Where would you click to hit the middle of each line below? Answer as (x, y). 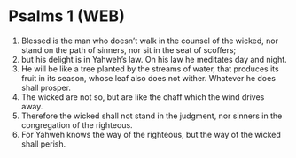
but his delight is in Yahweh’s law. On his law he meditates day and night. (154, 59)
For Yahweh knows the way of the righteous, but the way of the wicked (151, 134)
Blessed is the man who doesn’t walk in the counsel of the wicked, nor (149, 41)
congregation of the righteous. (77, 124)
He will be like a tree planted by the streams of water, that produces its (150, 69)
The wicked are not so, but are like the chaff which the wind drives (143, 97)
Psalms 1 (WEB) (66, 16)
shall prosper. (46, 87)
